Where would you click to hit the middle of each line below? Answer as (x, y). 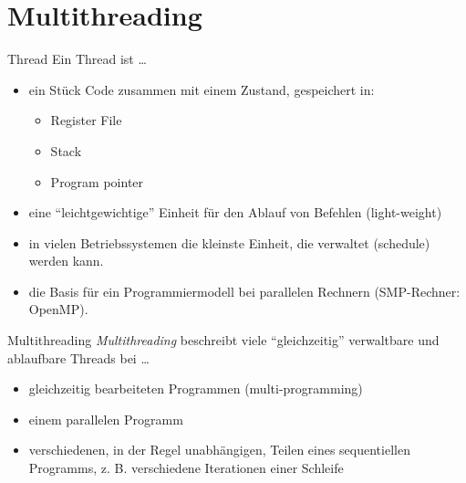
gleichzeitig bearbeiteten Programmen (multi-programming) (196, 388)
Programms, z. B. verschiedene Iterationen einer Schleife (186, 468)
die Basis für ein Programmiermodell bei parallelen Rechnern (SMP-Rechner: (244, 291)
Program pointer (97, 181)
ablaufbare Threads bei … (78, 357)
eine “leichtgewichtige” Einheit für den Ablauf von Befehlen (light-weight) (235, 212)
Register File (86, 120)
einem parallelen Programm (106, 419)
